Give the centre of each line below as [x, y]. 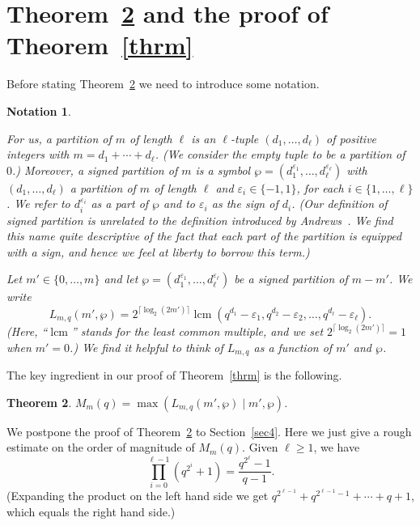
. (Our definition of [339, 204]
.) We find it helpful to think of [146, 347]
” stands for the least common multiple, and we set [197, 331]
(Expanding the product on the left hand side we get [138, 496]
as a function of [293, 347]
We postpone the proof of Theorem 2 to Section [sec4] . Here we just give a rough [209, 431]
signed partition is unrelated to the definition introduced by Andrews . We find [200, 220]
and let [121, 279]
